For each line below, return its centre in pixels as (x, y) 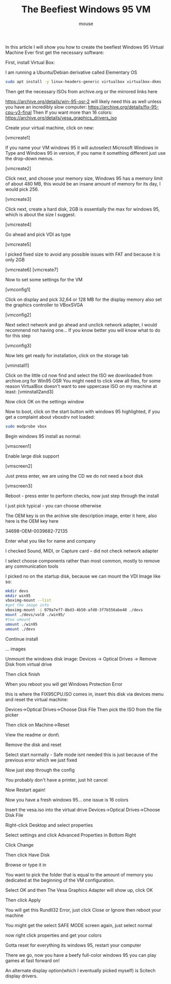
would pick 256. (22, 189)
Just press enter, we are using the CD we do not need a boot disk (74, 476)
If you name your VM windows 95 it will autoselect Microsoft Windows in (82, 148)
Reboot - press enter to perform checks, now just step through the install (82, 496)
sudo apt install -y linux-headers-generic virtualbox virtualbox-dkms (83, 81)
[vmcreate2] (18, 168)
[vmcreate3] (18, 199)
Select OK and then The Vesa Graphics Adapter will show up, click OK (79, 890)
